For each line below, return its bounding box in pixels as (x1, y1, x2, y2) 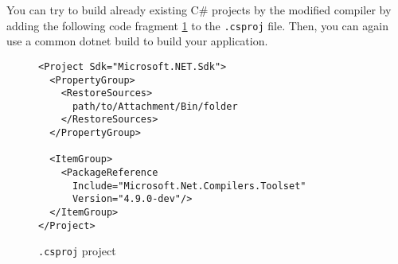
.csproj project (38, 243, 116, 259)
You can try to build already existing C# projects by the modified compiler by (6, 2, 392, 17)
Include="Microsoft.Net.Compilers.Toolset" (72, 180, 306, 192)
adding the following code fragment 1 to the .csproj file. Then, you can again (6, 17, 388, 33)
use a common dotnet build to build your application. (6, 33, 268, 49)
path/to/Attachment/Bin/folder (72, 100, 238, 112)
